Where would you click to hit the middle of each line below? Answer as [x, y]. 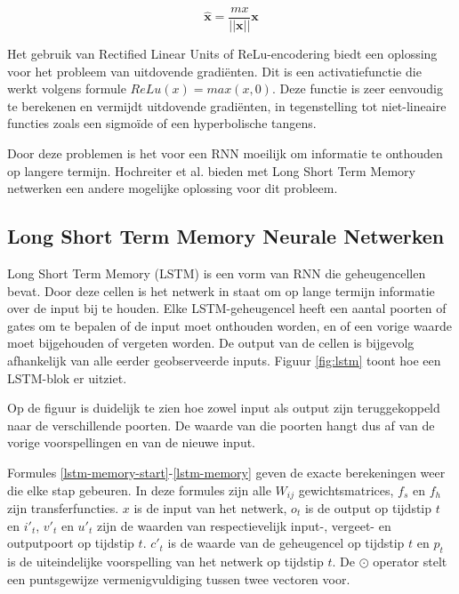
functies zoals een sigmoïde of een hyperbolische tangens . [162, 123]
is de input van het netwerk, [210, 508]
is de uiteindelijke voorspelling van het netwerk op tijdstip [165, 561]
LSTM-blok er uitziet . [67, 377]
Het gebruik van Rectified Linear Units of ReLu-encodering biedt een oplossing [222, 54]
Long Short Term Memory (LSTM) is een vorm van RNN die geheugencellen [217, 273]
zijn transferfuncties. [63, 508]
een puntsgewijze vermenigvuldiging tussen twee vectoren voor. [179, 578]
